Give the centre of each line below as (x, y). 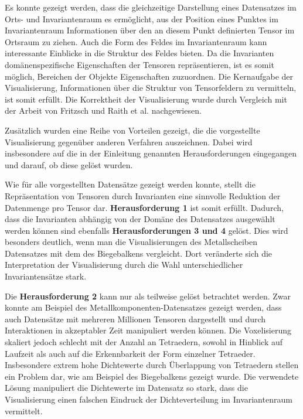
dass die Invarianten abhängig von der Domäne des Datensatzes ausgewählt (140, 219)
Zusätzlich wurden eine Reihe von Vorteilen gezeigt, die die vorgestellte (132, 130)
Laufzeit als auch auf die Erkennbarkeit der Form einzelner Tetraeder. (130, 353)
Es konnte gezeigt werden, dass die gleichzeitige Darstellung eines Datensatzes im (151, 7)
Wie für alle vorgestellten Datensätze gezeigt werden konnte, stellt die (130, 184)
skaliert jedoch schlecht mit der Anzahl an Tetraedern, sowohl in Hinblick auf (144, 342)
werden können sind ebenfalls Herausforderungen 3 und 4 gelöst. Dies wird (147, 230)
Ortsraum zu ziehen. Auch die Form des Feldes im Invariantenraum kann (136, 41)
